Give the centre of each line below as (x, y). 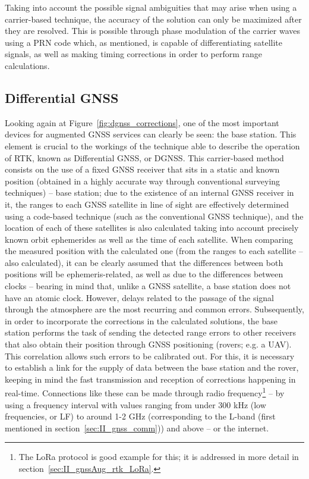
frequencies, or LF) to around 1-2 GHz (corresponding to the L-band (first (140, 416)
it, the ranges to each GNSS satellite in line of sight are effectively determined (147, 204)
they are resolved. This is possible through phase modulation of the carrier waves (152, 31)
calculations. (27, 65)
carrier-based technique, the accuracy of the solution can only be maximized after (153, 19)
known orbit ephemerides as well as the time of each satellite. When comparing (149, 239)
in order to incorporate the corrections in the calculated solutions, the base (141, 320)
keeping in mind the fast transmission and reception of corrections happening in (150, 379)
